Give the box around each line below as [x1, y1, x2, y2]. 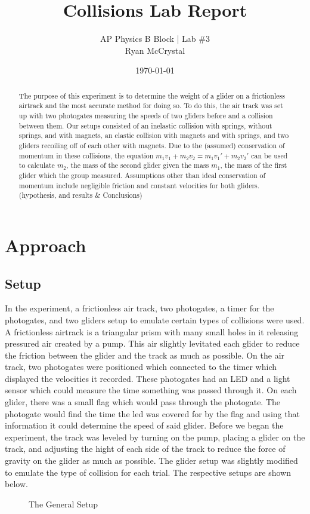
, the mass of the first [220, 160, 287, 170]
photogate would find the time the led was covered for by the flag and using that [5, 407, 300, 420]
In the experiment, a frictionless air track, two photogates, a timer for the [5, 302, 274, 314]
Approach [5, 232, 86, 257]
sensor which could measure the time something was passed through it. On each [5, 384, 297, 396]
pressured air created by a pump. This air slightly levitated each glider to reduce [5, 337, 300, 350]
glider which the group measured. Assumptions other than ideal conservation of [18, 170, 266, 180]
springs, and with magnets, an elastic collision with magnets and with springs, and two [18, 130, 289, 140]
